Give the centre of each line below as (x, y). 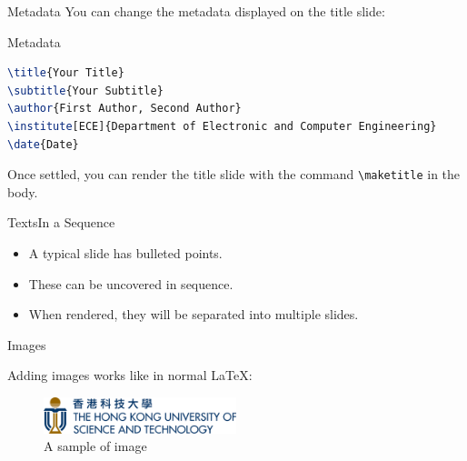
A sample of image (95, 446)
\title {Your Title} (66, 73)
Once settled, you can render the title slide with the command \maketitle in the (234, 174)
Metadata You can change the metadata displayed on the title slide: (196, 11)
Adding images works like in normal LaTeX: (130, 375)
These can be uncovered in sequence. (131, 283)
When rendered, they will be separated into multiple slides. (194, 314)
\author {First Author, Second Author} (124, 109)
